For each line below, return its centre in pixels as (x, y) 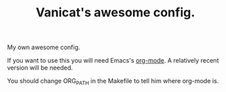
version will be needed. (40, 68)
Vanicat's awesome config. (115, 13)
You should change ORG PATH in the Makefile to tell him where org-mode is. (113, 82)
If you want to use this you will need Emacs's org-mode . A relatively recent (113, 61)
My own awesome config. (44, 47)
